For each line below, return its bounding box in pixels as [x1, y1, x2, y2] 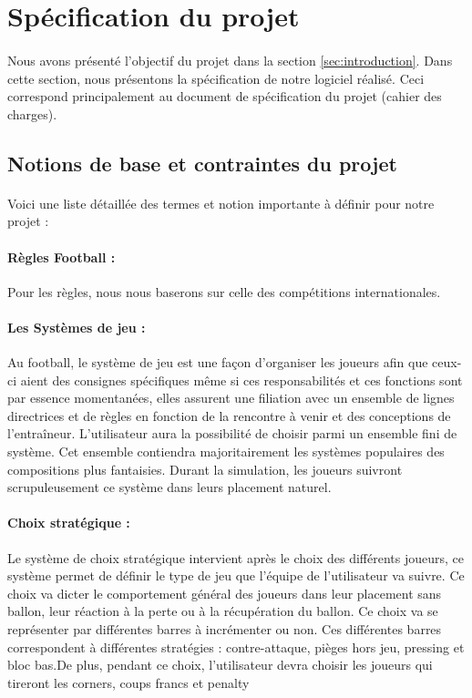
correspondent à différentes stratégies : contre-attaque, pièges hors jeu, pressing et [7, 637, 465, 656]
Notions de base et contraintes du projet [7, 149, 397, 177]
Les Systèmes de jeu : [7, 317, 146, 336]
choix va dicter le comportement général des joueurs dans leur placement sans [7, 583, 442, 602]
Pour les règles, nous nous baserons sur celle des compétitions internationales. [7, 282, 441, 301]
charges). [7, 104, 57, 123]
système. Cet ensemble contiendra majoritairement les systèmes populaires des [7, 442, 445, 461]
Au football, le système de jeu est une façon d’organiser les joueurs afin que [7, 353, 428, 372]
